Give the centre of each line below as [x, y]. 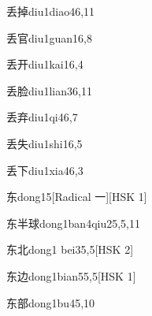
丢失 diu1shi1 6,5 [44, 143]
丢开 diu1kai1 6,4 [45, 64]
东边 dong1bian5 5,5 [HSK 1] [71, 275]
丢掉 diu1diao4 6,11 [51, 11]
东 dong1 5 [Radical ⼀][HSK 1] [77, 197]
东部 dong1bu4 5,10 [51, 302]
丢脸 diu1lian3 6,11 [49, 90]
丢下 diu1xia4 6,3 [45, 170]
